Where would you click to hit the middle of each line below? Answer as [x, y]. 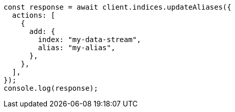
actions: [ [34, 15]
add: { [42, 31]
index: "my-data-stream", [89, 40]
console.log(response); [51, 88]
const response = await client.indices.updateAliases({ [118, 7]
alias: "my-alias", [77, 48]
